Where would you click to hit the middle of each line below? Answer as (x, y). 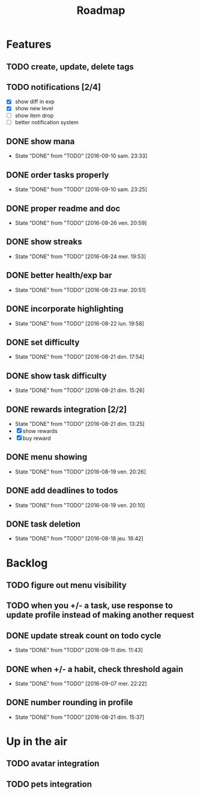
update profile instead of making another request (100, 615)
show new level (34, 109)
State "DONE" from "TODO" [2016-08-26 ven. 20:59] (81, 223)
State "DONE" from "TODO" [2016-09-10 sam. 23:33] (81, 156)
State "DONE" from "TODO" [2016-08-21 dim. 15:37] (80, 717)
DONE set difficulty (43, 342)
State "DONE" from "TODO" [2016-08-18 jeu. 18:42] (79, 539)
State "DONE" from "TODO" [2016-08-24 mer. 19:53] (80, 256)
